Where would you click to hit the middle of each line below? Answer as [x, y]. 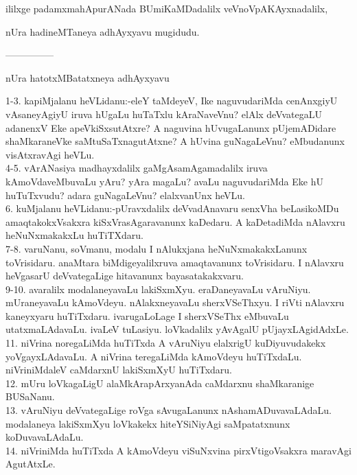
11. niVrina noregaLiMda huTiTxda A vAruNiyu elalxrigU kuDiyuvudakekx [166, 343]
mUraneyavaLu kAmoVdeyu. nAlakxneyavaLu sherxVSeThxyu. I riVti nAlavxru [175, 302]
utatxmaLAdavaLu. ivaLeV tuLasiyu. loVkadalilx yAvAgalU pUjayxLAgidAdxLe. [177, 329]
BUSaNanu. [30, 396]
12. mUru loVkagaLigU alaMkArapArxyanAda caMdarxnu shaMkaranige [160, 383]
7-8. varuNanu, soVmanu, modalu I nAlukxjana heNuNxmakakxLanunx [157, 248]
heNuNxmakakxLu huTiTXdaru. [74, 235]
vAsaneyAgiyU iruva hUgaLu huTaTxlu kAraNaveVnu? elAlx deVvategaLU [164, 114]
